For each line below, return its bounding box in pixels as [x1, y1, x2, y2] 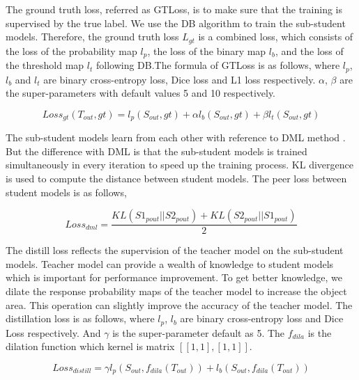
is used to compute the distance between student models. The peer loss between [6, 171, 347, 185]
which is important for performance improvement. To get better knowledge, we [6, 270, 342, 285]
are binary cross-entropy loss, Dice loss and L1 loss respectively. [43, 72, 316, 86]
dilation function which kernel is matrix [6, 339, 175, 354]
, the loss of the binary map [147, 43, 266, 58]
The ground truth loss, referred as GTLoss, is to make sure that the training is [6, 2, 342, 16]
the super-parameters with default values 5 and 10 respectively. [6, 86, 276, 100]
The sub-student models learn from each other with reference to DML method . [6, 130, 346, 145]
